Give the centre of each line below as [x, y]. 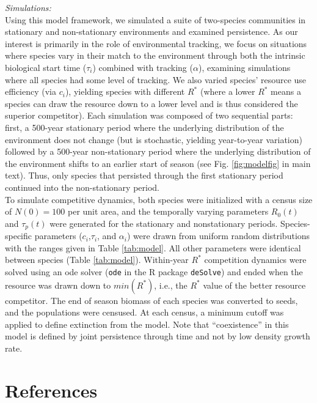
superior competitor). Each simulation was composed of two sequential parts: [149, 115]
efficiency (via [31, 91]
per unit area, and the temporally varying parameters [168, 211]
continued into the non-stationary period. [82, 187]
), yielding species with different [125, 91]
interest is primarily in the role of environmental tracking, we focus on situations [156, 43]
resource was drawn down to [58, 285]
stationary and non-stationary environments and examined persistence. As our [151, 31]
